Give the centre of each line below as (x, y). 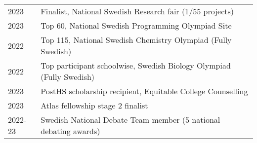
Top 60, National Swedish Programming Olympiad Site (136, 25)
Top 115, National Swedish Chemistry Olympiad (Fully (136, 40)
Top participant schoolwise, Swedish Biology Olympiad (136, 65)
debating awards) (70, 131)
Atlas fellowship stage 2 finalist (94, 105)
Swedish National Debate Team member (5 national (130, 120)
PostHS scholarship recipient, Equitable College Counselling (144, 91)
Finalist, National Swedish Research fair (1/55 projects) (137, 11)
